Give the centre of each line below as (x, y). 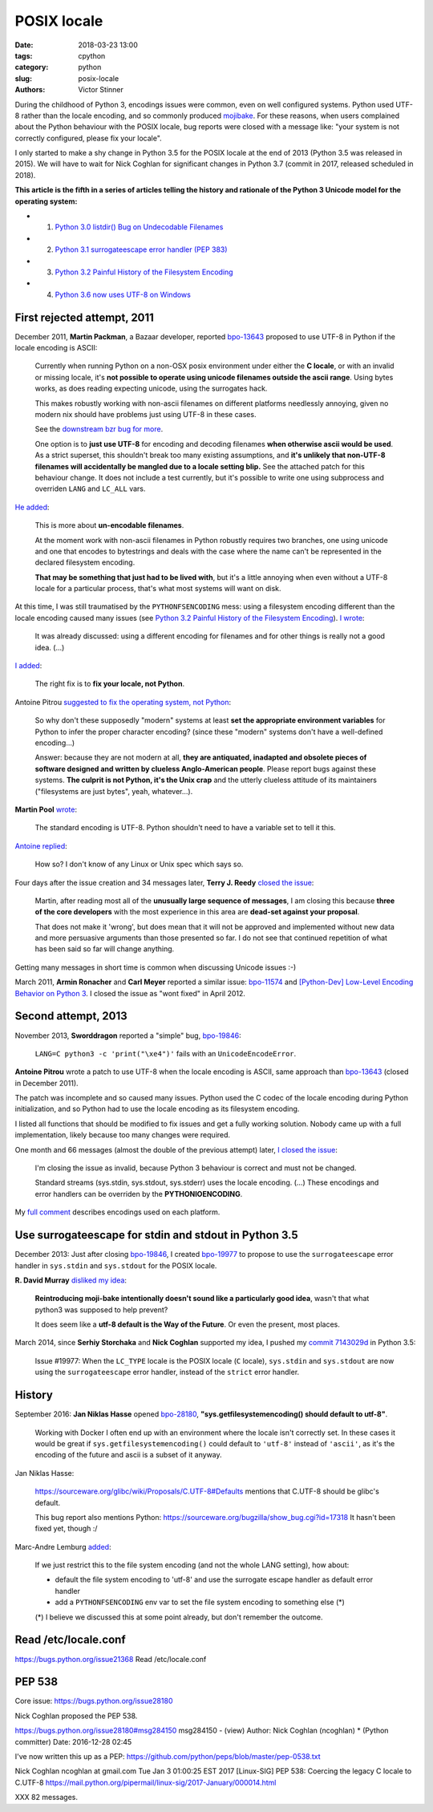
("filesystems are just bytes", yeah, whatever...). (114, 791)
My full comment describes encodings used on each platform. (117, 1212)
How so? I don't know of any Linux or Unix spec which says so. (139, 864)
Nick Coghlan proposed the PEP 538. (76, 1716)
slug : (23, 78)
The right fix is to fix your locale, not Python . (109, 684)
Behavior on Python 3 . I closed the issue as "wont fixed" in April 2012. (130, 993)
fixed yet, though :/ (66, 1529)
